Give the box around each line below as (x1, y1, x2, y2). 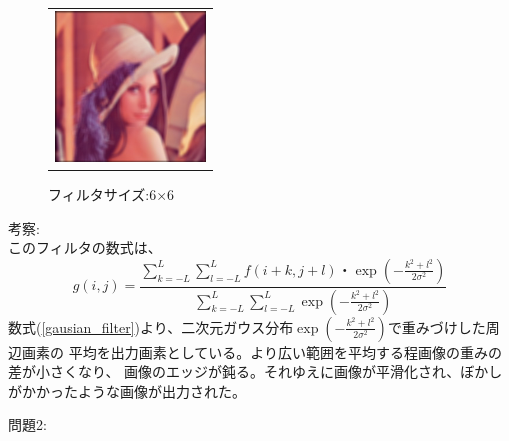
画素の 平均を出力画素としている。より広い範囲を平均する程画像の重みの (21, 341, 502, 362)
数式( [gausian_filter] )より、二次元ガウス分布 (8, 316, 294, 337)
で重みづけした (387, 316, 486, 337)
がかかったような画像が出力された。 (8, 380, 246, 401)
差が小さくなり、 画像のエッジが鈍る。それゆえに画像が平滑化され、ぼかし (8, 361, 503, 382)
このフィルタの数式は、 (8, 237, 162, 258)
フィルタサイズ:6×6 (48, 184, 175, 205)
